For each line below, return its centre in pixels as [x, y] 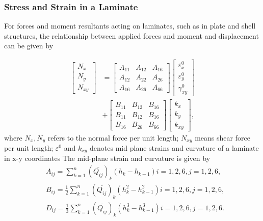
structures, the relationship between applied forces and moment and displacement [131, 35]
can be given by [29, 46]
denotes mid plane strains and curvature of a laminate [174, 148]
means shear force [222, 137]
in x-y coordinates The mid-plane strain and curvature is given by [107, 158]
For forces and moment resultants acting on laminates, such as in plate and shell [130, 26]
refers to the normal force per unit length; [113, 137]
